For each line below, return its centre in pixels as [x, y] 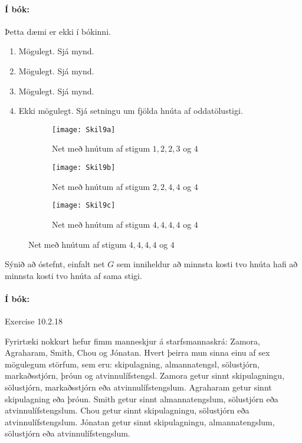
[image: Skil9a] [84, 129]
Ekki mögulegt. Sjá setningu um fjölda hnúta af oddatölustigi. [131, 111]
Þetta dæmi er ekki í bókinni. [58, 31]
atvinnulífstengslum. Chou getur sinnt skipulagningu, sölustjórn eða [127, 410]
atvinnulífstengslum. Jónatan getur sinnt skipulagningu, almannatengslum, [140, 421]
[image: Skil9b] [84, 168]
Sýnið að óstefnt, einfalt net [55, 264]
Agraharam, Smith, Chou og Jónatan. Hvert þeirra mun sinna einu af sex [137, 352]
